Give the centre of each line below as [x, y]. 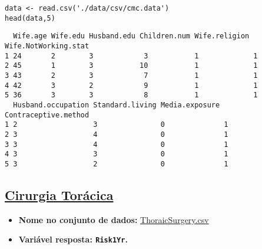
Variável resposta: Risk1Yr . [73, 239]
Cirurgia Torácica [59, 194]
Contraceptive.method [47, 115]
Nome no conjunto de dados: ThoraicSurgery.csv [114, 219]
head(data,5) [30, 18]
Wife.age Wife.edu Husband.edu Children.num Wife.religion [131, 36]
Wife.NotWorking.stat [47, 46]
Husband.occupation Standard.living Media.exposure [117, 105]
